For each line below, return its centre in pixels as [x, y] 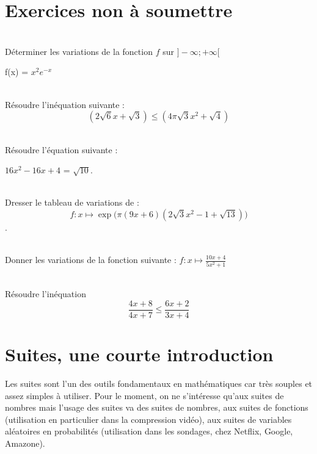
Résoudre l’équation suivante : [61, 149]
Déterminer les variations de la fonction [79, 51]
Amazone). [25, 443]
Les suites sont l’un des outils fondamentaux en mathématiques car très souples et [159, 383]
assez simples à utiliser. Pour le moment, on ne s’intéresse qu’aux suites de [144, 395]
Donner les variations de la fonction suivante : [91, 260]
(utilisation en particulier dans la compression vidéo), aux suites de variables [148, 419]
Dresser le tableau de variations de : [72, 202]
